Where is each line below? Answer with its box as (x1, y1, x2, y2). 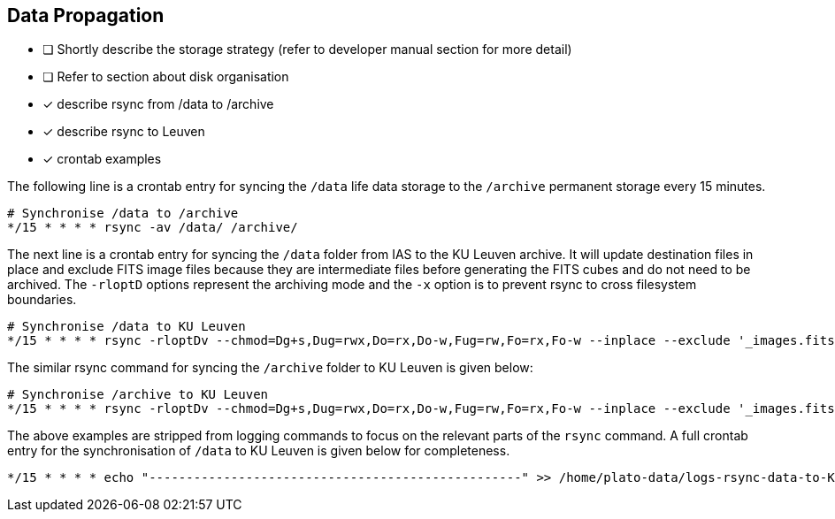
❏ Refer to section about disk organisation (42, 69, 289, 85)
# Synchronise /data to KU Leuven (7, 319, 246, 334)
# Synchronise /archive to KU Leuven (7, 387, 269, 402)
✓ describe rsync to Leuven (42, 124, 205, 140)
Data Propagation (7, 4, 165, 27)
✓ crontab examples (42, 151, 162, 167)
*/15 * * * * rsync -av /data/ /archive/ (7, 220, 298, 235)
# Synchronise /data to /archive (7, 206, 239, 221)
